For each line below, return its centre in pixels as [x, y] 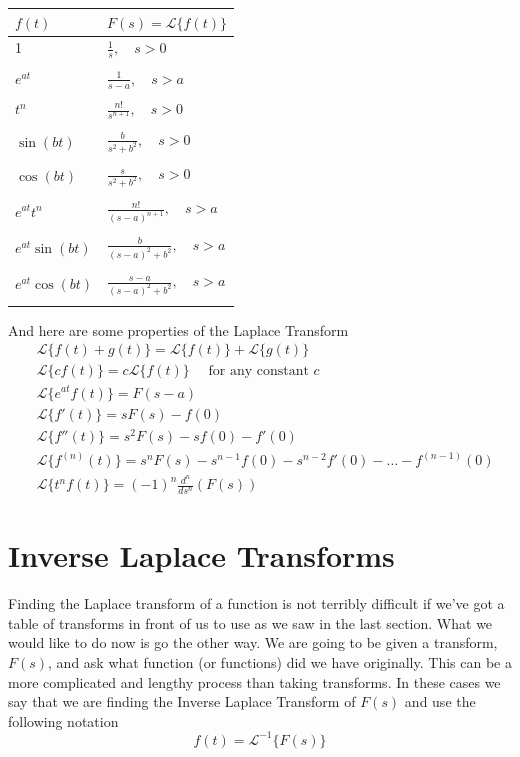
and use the [440, 701]
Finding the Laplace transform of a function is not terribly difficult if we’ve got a [256, 603]
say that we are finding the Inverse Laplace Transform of [182, 701]
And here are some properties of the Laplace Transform [178, 329]
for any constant [258, 371]
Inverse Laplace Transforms [201, 555]
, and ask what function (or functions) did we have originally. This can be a [280, 661]
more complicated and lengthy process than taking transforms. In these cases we [254, 681]
